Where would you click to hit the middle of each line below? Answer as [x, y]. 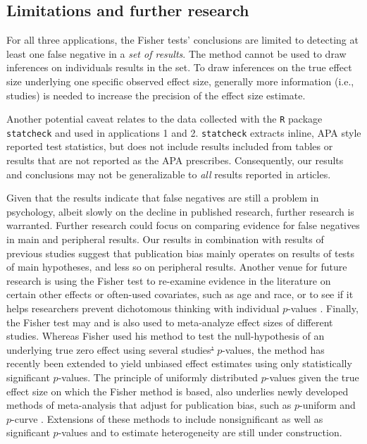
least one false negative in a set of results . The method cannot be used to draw [176, 53]
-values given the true [312, 377]
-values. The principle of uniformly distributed [158, 377]
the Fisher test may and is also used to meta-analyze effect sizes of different [170, 322]
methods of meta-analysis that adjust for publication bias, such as [149, 405]
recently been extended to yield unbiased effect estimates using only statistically [179, 363]
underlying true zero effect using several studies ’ [110, 349]
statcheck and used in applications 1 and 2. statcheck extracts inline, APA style [184, 132]
